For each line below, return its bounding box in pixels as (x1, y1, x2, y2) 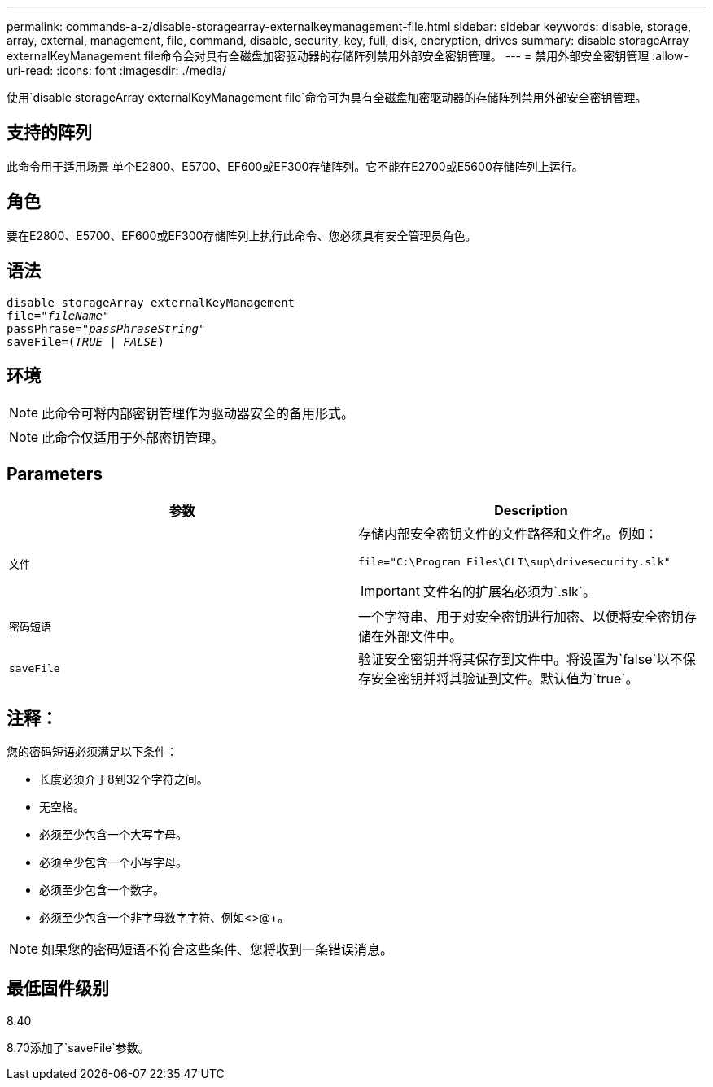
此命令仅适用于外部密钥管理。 (42, 430, 225, 447)
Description (494, 502, 568, 519)
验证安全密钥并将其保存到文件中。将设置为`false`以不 (358, 651, 683, 668)
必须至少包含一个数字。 (39, 883, 164, 897)
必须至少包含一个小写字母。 (39, 855, 187, 870)
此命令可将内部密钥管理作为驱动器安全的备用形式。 (42, 405, 355, 422)
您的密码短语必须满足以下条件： (7, 744, 177, 759)
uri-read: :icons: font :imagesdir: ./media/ (7, 63, 226, 77)
